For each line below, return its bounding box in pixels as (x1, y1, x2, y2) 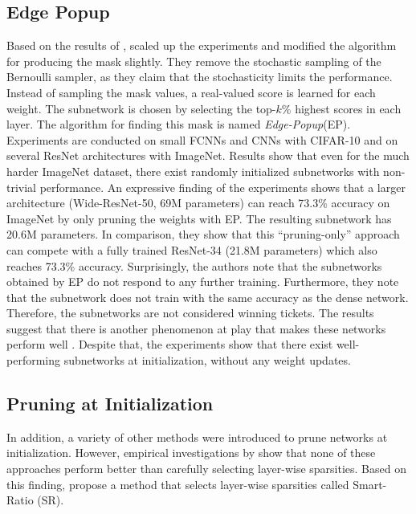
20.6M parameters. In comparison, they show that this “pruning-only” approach (6, 226, 400, 243)
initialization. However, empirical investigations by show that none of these (6, 444, 376, 461)
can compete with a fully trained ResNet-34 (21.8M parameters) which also (6, 241, 377, 258)
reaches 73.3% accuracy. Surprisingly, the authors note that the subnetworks (6, 257, 382, 274)
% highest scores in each (281, 100, 402, 116)
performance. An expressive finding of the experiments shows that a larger (39, 178, 406, 195)
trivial (6, 178, 37, 195)
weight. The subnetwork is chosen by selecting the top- (6, 100, 276, 116)
